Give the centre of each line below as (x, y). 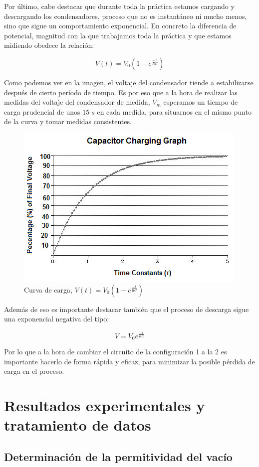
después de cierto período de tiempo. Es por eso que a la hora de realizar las (121, 92)
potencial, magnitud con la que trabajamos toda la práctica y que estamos (118, 35)
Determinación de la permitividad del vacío (118, 456)
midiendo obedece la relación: (49, 45)
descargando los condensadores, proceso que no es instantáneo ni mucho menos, (126, 16)
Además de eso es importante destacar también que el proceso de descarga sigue (127, 309)
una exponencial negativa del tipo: (57, 319)
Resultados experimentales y (105, 405)
